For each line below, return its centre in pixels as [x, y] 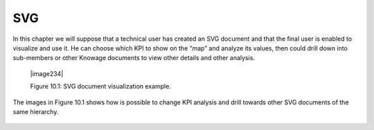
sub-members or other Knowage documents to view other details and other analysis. [134, 58]
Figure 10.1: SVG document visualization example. [100, 86]
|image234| [47, 73]
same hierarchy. [36, 111]
